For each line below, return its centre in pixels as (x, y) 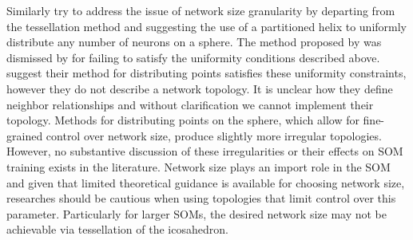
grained (25, 135)
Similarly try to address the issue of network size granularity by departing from (201, 10)
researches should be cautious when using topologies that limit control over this (201, 198)
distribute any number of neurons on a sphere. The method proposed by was (194, 42)
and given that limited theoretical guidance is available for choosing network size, (206, 182)
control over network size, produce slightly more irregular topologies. (214, 135)
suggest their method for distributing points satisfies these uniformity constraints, (206, 73)
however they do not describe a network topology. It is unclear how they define (200, 88)
